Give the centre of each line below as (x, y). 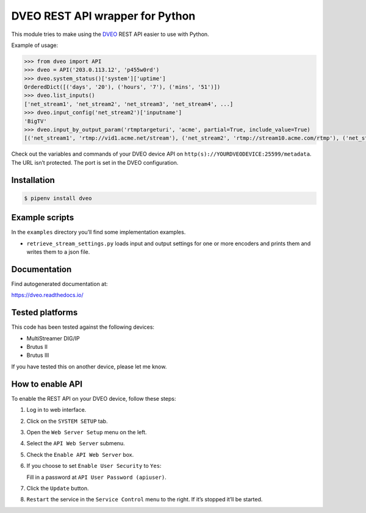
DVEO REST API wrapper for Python (103, 16)
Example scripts (43, 217)
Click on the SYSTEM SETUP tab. (67, 421)
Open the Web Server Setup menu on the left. (87, 432)
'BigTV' (35, 121)
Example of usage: (35, 45)
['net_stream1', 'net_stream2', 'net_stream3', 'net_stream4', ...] (129, 104)
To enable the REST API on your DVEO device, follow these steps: (94, 398)
